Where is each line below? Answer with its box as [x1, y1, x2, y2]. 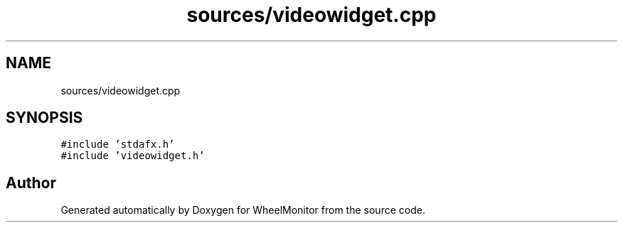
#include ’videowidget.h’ [60, 150, 205, 162]
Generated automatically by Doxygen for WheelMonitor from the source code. [60, 204, 425, 217]
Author [6, 173, 56, 192]
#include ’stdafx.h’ [60, 139, 175, 151]
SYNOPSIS [6, 109, 83, 127]
